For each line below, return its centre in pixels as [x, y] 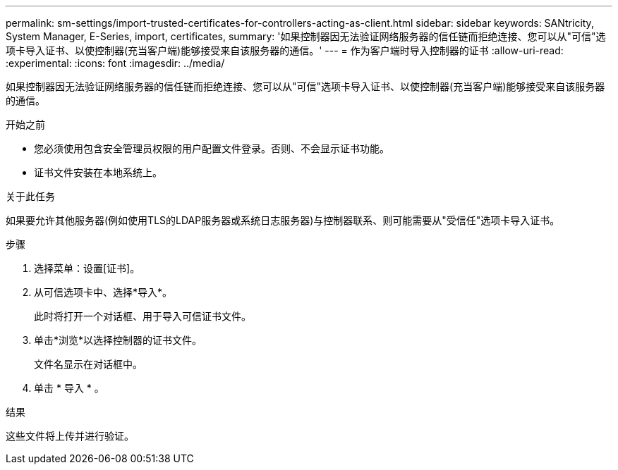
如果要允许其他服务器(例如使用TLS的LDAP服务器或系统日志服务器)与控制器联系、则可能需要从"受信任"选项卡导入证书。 [283, 220]
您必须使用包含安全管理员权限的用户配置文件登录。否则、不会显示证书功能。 [212, 148]
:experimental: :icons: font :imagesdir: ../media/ [115, 63]
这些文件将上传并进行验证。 [70, 436]
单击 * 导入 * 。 [69, 388]
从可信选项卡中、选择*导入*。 [103, 292]
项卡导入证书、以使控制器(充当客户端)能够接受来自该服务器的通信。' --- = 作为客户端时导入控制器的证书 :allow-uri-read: [285, 50]
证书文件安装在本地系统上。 [98, 172]
